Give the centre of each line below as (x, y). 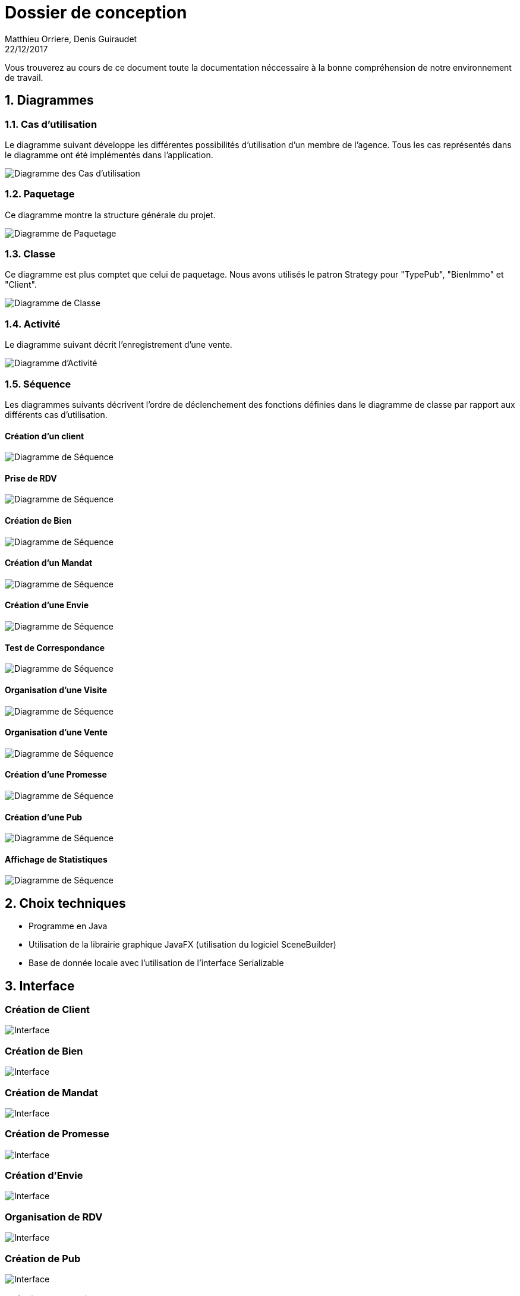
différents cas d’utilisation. (56, 414)
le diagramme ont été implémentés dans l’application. (109, 155)
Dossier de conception (96, 12)
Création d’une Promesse (56, 775)
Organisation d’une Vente (56, 732)
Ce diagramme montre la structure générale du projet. (110, 215)
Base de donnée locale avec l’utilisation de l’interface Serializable (156, 963)
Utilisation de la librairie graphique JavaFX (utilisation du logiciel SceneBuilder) (182, 945)
